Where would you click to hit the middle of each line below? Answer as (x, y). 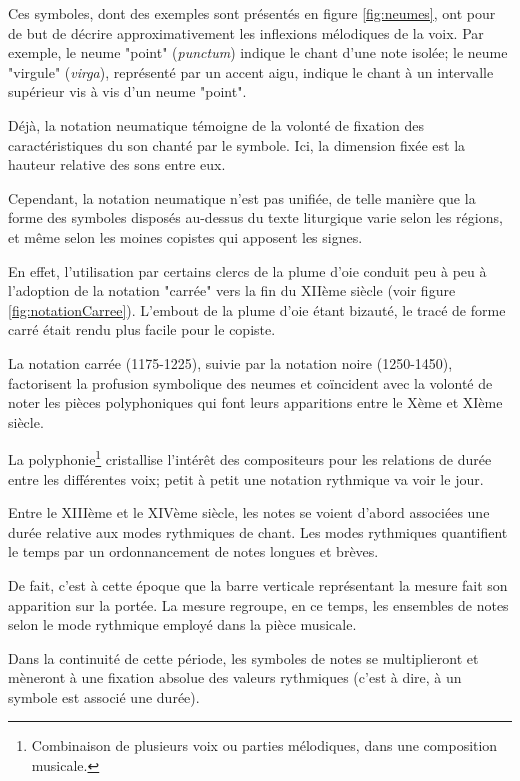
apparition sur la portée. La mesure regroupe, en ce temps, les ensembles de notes (258, 604)
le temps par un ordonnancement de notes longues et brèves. (193, 551)
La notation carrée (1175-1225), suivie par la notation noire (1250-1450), (230, 362)
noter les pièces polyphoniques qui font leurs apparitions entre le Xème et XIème (255, 402)
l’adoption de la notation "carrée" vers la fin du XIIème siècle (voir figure (232, 290)
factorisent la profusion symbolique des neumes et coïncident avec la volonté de (250, 382)
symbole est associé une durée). (104, 696)
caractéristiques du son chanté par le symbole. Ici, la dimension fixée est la (237, 144)
